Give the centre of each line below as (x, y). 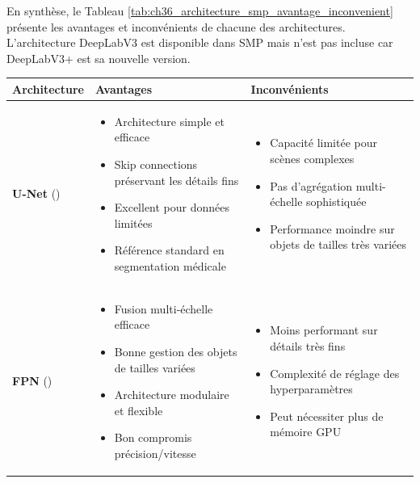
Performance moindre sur (332, 228)
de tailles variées (155, 367)
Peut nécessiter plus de (327, 416)
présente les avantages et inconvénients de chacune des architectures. (176, 26)
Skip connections (156, 164)
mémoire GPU (306, 432)
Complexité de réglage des (335, 373)
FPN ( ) (32, 381)
